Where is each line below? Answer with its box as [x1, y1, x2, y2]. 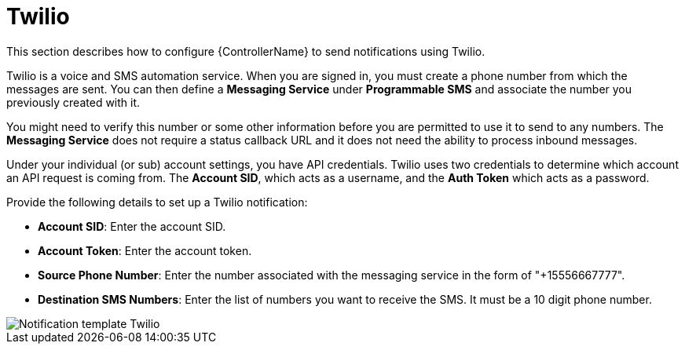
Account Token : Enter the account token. [38, 243, 252, 257]
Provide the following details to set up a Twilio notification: [6, 195, 308, 209]
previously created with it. [6, 95, 141, 109]
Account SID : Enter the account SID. [38, 219, 226, 233]
